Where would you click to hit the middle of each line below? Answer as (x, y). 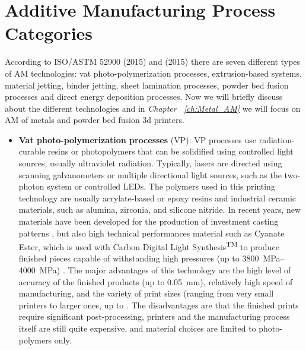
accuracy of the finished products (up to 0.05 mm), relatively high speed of (156, 281)
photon (31, 186)
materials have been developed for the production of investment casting (149, 221)
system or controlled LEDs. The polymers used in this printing (161, 186)
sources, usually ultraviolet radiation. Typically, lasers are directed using (150, 163)
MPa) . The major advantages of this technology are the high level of (165, 270)
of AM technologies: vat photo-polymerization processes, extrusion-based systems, (153, 73)
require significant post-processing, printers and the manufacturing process (154, 316)
